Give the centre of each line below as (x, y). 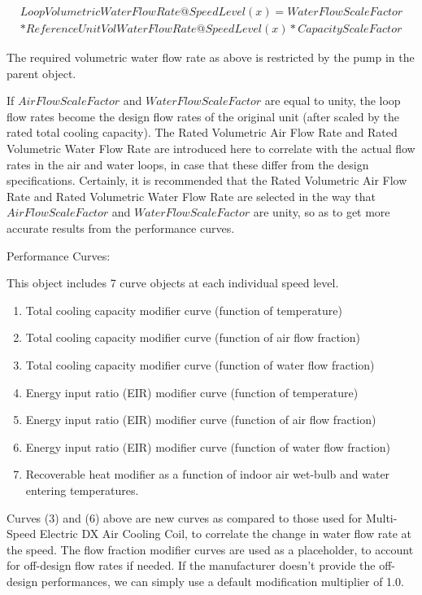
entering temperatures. (82, 490)
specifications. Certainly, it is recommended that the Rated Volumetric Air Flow (207, 180)
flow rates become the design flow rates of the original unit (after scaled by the (203, 116)
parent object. (41, 73)
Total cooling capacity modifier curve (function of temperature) (184, 310)
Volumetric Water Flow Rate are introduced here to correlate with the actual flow (211, 149)
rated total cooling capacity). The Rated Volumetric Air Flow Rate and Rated (202, 132)
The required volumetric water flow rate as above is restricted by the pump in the (211, 57)
